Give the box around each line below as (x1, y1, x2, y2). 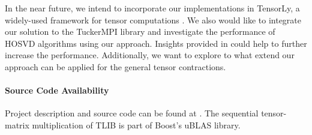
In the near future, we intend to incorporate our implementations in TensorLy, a (5, 2, 300, 14)
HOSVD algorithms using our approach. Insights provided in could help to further (5, 37, 307, 49)
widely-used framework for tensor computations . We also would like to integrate (5, 13, 301, 26)
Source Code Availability (5, 84, 109, 97)
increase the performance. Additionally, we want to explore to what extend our (5, 49, 295, 61)
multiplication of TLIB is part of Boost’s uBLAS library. (32, 118, 241, 131)
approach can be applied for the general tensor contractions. (5, 60, 226, 73)
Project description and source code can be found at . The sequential (5, 107, 259, 119)
